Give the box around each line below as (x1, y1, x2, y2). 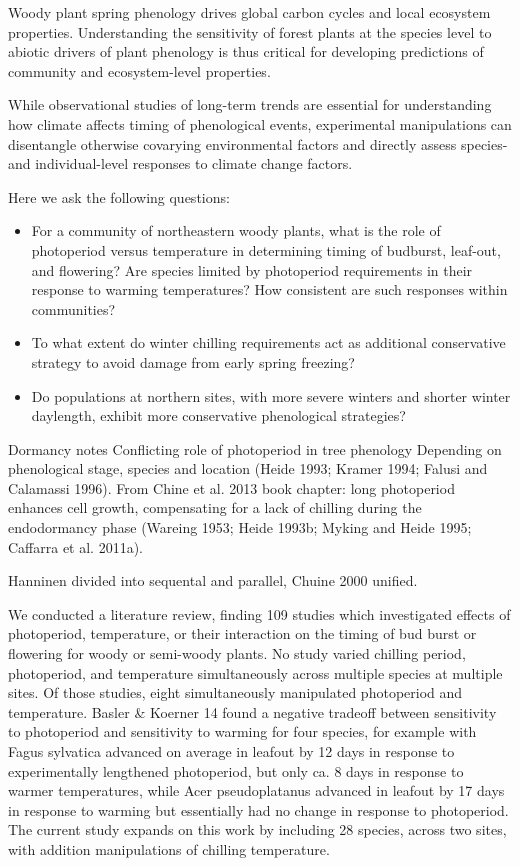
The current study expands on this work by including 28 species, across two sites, (8, 819, 507, 840)
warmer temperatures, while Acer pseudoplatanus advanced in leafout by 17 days (8, 780, 505, 801)
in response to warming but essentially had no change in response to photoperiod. (8, 799, 509, 820)
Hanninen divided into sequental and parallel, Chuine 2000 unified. (8, 570, 418, 591)
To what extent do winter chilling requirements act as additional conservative (31, 332, 506, 353)
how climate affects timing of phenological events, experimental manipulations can (8, 113, 512, 134)
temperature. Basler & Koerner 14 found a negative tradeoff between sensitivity (8, 701, 497, 722)
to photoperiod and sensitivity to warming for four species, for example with (8, 721, 477, 742)
